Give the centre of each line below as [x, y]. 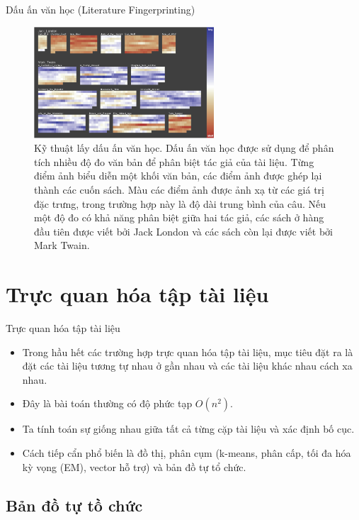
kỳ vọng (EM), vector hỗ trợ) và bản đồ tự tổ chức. [134, 466]
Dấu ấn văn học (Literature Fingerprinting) [101, 9]
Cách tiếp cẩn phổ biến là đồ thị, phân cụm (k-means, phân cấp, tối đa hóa [187, 452]
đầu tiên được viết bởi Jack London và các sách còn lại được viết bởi [184, 231]
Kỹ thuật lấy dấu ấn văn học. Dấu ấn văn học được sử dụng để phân [184, 148]
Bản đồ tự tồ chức [74, 505]
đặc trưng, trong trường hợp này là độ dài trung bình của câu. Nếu [180, 203]
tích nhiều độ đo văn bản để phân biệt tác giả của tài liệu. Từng [174, 161]
